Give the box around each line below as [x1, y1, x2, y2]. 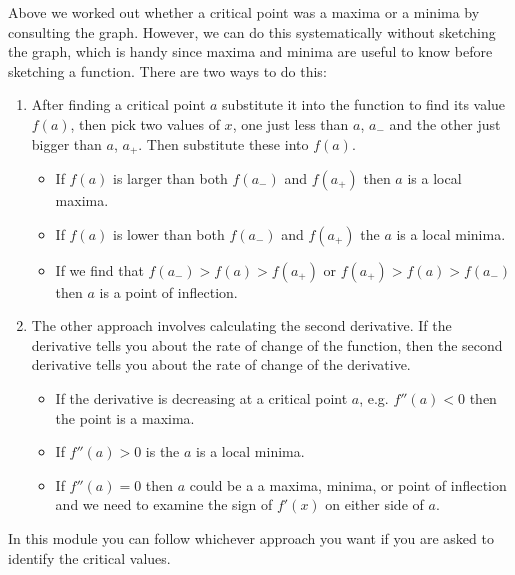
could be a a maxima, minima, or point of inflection [189, 474, 507, 495]
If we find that [55, 259, 144, 280]
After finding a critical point [31, 94, 206, 115]
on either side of [325, 494, 424, 515]
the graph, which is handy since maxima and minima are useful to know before [8, 41, 493, 62]
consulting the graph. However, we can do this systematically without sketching [8, 21, 496, 42]
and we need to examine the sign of [55, 494, 273, 515]
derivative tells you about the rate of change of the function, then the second [31, 334, 503, 355]
